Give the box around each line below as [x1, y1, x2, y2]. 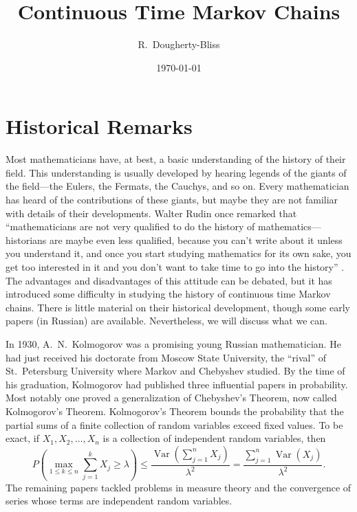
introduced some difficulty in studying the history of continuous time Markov [6, 287, 331, 301]
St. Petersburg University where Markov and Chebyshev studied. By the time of [6, 364, 345, 378]
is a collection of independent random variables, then [102, 431, 326, 445]
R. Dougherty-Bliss [138, 37, 220, 52]
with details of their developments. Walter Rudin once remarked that [6, 205, 297, 220]
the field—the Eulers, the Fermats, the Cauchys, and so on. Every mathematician [6, 179, 349, 193]
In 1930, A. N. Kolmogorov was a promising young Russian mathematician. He [6, 336, 341, 350]
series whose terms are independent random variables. [6, 493, 232, 508]
